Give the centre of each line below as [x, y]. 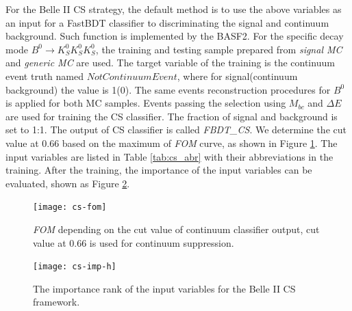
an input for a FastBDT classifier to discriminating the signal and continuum [167, 22]
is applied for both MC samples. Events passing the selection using [146, 103]
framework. [56, 302]
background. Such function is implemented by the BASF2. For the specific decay [175, 36]
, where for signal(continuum [237, 76]
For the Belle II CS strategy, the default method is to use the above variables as [174, 9]
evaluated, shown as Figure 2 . [68, 183]
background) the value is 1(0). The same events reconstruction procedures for [168, 89]
